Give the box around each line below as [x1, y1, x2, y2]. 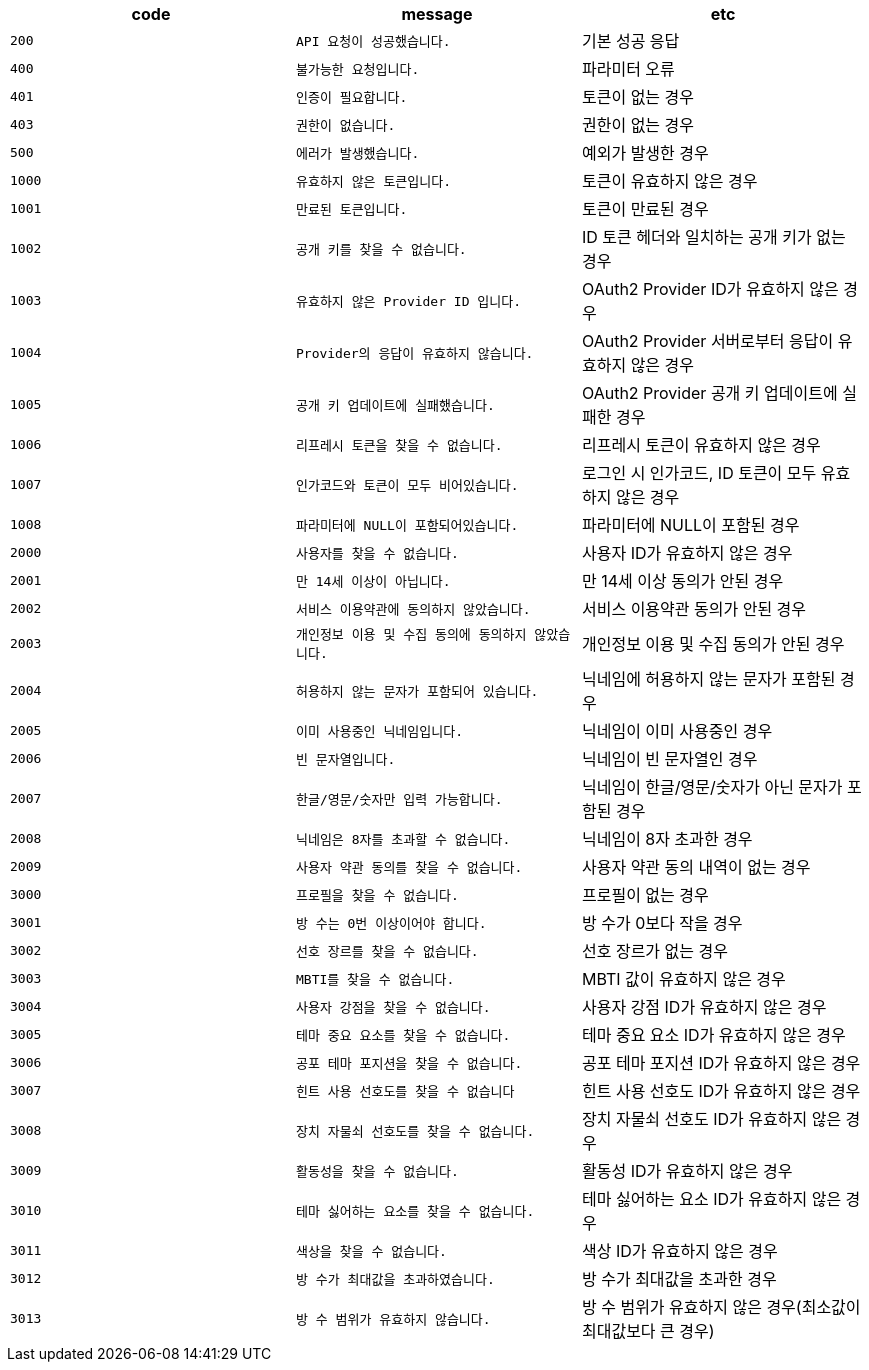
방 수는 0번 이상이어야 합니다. [295, 915, 487, 931]
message [401, 4, 473, 24]
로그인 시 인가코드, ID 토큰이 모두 [581, 463, 817, 483]
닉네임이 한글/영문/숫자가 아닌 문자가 [581, 777, 843, 797]
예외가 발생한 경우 [581, 143, 709, 163]
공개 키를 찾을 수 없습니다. [295, 241, 467, 257]
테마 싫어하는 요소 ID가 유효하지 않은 [581, 1189, 842, 1209]
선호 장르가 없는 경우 [581, 941, 728, 961]
